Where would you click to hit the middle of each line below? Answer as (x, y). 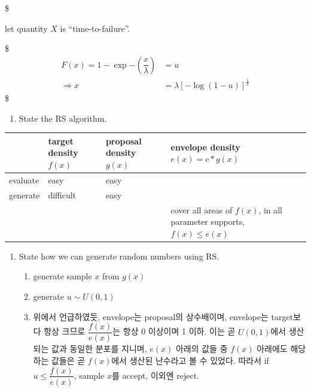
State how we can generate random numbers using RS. (119, 256)
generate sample (62, 276)
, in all (271, 209)
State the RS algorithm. (63, 118)
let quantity (26, 28)
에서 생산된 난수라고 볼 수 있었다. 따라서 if (190, 360)
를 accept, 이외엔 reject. (155, 375)
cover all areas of (202, 209)
